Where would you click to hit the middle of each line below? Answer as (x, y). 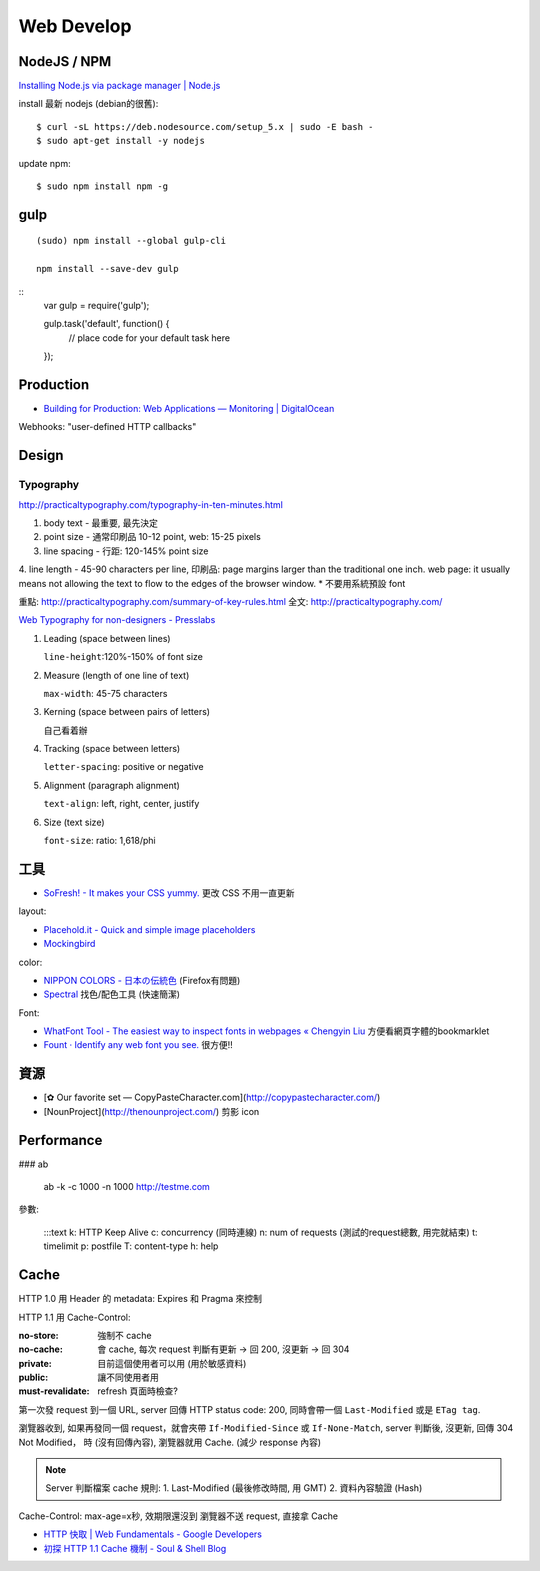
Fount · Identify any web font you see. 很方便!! (138, 1045)
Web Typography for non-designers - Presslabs (117, 620)
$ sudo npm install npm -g (102, 186)
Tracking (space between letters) (112, 749)
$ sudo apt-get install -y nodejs (120, 141)
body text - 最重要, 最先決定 (101, 523)
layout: (32, 911)
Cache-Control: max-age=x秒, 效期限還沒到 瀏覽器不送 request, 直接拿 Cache (178, 1516)
